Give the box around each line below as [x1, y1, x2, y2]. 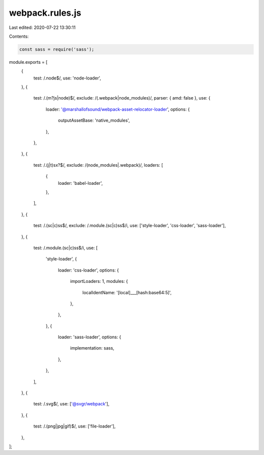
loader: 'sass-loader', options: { [58, 334, 122, 340]
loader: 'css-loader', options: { [58, 267, 119, 273]
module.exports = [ [9, 59, 48, 65]
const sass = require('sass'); [19, 47, 95, 52]
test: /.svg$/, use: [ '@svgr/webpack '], [33, 401, 110, 407]
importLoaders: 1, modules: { [70, 278, 128, 284]
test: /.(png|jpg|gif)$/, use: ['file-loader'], [33, 423, 116, 429]
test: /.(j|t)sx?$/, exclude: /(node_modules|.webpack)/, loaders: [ [33, 162, 163, 168]
